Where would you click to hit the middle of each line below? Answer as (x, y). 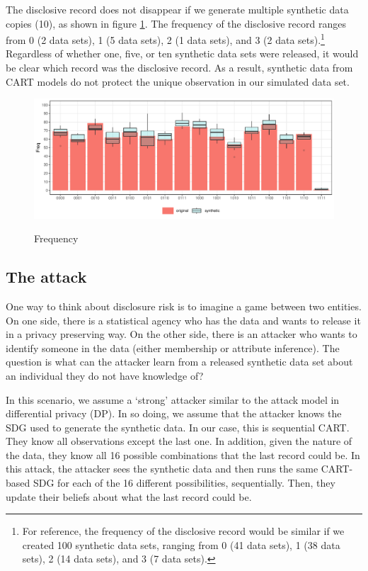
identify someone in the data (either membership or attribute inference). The (173, 347)
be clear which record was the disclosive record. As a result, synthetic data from (179, 68)
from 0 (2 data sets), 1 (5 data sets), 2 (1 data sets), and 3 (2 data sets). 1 (165, 39)
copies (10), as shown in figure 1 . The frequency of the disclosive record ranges (176, 23)
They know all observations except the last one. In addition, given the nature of (179, 441)
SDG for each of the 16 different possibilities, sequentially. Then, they (184, 483)
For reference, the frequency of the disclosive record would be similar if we (183, 531)
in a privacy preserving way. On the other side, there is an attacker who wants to (182, 334)
